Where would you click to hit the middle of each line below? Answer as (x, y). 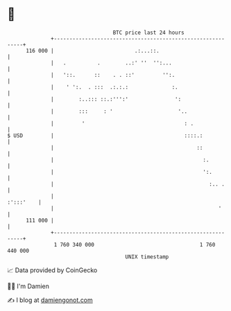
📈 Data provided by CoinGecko (52, 270)
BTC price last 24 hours (149, 33)
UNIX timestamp (147, 257)
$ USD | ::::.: (105, 135)
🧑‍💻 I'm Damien (28, 286)
